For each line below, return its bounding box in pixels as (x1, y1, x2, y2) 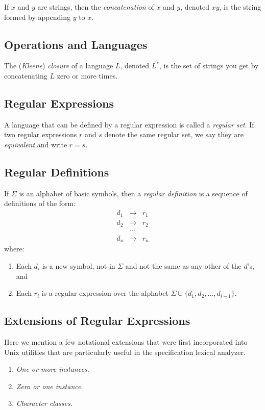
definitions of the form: (4, 198, 76, 209)
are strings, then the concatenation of (37, 2, 154, 12)
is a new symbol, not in (42, 261, 115, 271)
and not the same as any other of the (125, 261, 242, 271)
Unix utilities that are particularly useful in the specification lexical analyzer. (4, 346, 246, 357)
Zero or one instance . (16, 380, 83, 391)
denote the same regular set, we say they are (104, 129, 244, 140)
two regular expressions (4, 129, 77, 140)
